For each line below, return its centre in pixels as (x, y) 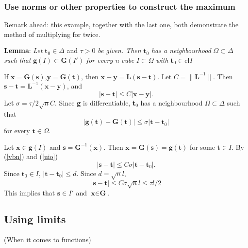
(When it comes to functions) (48, 239)
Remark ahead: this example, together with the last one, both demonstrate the (121, 25)
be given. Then (119, 50)
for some (202, 147)
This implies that (30, 193)
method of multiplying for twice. (52, 34)
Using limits (35, 219)
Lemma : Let (23, 50)
